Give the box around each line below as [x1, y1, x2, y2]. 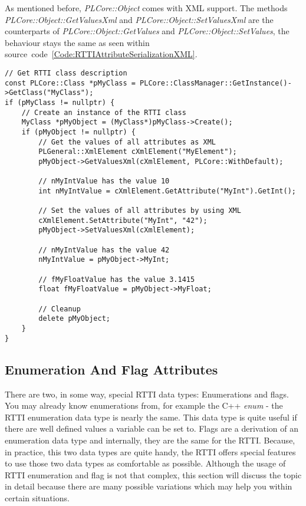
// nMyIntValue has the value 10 [38, 177, 170, 186]
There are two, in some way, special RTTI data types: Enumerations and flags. [5, 387, 289, 400]
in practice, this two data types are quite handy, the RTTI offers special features [5, 445, 296, 458]
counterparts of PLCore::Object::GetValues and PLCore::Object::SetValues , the [5, 25, 289, 37]
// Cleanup [38, 304, 81, 313]
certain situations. [5, 491, 70, 504]
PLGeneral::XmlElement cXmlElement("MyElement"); [38, 147, 237, 156]
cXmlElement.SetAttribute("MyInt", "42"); [38, 216, 208, 225]
